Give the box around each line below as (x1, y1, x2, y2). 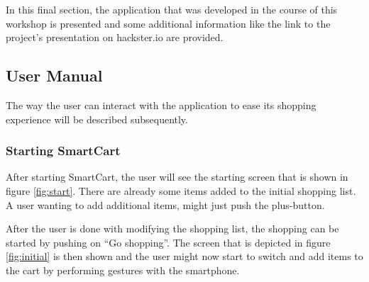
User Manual (6, 64, 103, 86)
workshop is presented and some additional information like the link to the (6, 16, 331, 30)
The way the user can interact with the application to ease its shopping (6, 97, 316, 112)
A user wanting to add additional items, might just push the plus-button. (6, 197, 325, 212)
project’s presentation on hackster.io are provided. (6, 30, 224, 45)
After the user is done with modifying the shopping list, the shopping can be (6, 221, 339, 236)
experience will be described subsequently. (6, 111, 188, 126)
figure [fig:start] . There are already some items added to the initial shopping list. (6, 183, 356, 198)
